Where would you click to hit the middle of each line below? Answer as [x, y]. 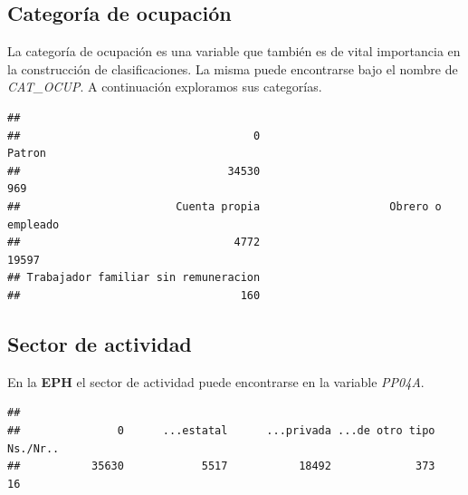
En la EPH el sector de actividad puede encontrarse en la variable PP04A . [216, 381]
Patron [27, 154]
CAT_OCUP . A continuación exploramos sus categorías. [165, 87]
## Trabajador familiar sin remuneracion [134, 278]
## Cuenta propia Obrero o [224, 206]
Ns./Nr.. [33, 448]
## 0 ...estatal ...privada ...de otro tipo [221, 430]
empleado [33, 224]
